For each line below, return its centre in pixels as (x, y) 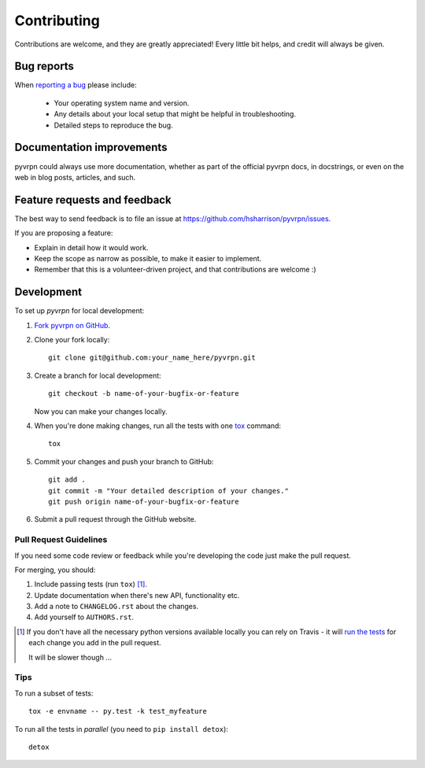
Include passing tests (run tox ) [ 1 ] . (91, 584)
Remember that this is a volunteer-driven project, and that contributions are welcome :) (175, 270)
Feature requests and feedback (93, 199)
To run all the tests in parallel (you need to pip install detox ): (121, 729)
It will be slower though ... (70, 657)
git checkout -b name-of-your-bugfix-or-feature (144, 394)
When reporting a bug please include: (76, 85)
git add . (67, 480)
